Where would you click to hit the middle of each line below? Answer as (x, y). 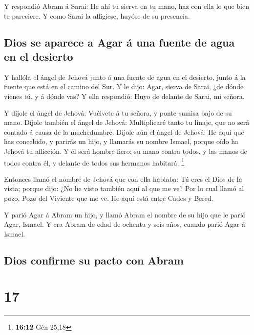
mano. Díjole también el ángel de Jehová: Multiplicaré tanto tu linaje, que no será (127, 122)
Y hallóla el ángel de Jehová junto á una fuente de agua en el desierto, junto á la (125, 77)
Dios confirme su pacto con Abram (94, 260)
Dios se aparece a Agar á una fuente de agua (119, 42)
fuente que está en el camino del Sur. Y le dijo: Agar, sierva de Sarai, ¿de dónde (124, 86)
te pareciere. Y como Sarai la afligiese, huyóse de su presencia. (97, 15)
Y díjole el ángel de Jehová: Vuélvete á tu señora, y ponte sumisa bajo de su (118, 112)
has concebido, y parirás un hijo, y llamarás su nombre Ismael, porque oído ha (121, 141)
